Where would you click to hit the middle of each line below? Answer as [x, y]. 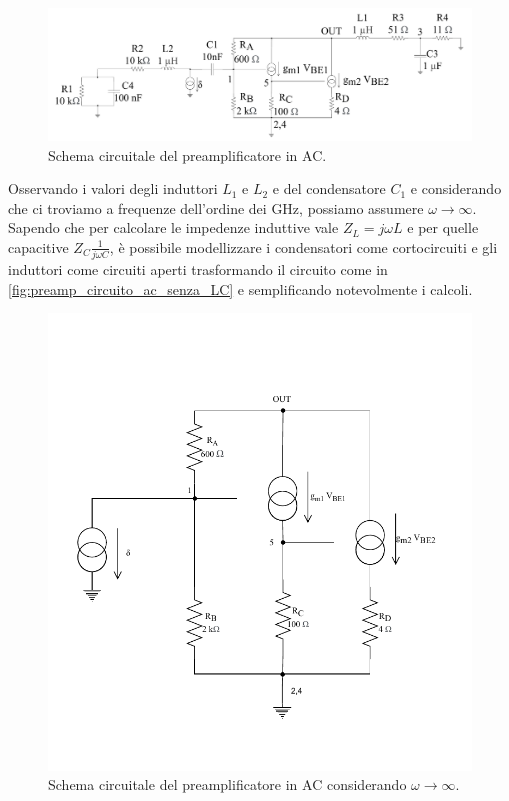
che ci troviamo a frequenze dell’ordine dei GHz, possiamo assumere [216, 207]
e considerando [456, 188]
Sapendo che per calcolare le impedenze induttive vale [173, 227]
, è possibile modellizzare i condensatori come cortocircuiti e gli [303, 246]
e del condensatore [329, 188]
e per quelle [443, 227]
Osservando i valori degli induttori [113, 188]
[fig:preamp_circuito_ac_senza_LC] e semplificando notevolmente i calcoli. [240, 288]
